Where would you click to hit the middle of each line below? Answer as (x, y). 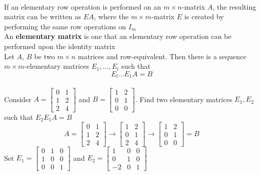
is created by (204, 16)
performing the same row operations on (65, 26)
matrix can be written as (43, 16)
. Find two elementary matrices (184, 99)
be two (45, 56)
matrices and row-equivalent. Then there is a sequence (162, 56)
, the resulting (234, 6)
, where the (111, 16)
